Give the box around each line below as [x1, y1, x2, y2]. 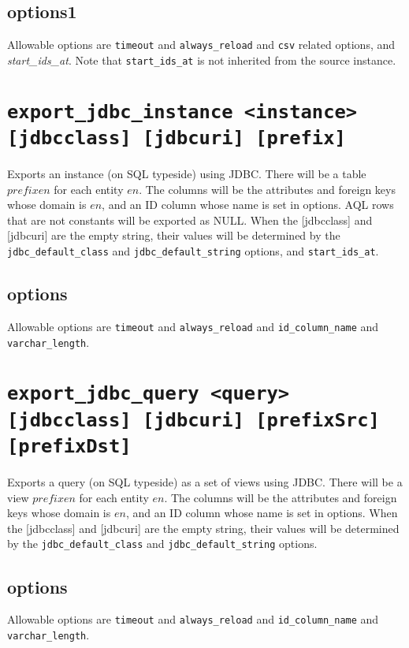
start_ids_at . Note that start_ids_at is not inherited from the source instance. [7, 51, 396, 68]
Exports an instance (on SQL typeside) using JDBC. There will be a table [7, 166, 366, 182]
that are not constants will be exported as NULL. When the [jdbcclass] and [7, 211, 373, 228]
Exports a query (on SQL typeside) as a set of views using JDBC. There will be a [7, 474, 403, 490]
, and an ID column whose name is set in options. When [125, 505, 398, 521]
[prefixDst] [7, 435, 132, 458]
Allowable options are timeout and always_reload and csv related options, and [7, 36, 396, 53]
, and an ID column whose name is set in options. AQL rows [102, 196, 394, 213]
